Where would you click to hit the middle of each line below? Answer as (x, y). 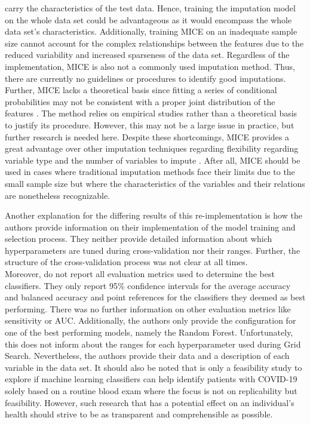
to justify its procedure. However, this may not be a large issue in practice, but (150, 125)
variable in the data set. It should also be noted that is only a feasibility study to (154, 367)
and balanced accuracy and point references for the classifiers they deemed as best (155, 297)
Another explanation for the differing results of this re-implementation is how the (154, 215)
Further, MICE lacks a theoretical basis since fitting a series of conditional (141, 90)
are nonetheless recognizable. (57, 195)
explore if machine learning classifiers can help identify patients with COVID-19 (151, 379)
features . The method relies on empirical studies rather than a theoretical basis (151, 113)
